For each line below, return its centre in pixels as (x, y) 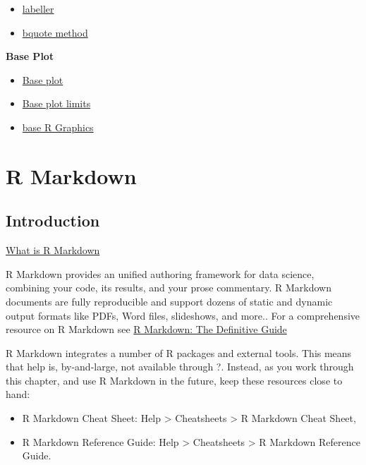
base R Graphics (58, 127)
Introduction (53, 221)
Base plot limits (56, 103)
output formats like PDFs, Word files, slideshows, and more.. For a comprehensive (183, 315)
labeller (38, 8)
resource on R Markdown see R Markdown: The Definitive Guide (146, 329)
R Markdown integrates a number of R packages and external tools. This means (179, 352)
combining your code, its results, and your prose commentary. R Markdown (169, 288)
